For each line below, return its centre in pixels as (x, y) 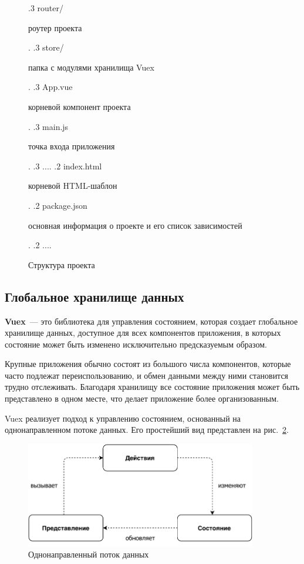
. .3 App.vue (50, 87)
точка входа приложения (72, 146)
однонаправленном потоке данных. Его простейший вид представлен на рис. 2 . (147, 430)
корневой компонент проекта (80, 106)
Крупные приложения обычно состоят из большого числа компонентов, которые (148, 364)
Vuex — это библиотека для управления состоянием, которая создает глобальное (151, 321)
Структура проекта (62, 264)
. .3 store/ (46, 47)
